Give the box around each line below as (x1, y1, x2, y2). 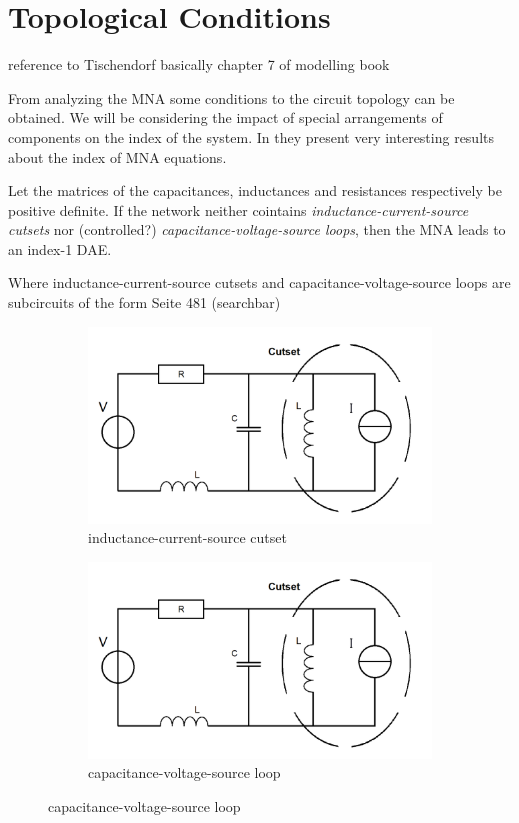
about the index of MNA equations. (8, 146, 227, 167)
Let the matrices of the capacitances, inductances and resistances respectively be (8, 180, 502, 201)
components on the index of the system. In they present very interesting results (8, 126, 495, 147)
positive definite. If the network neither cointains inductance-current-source (8, 199, 469, 220)
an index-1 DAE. (8, 238, 112, 259)
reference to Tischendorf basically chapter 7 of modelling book (8, 54, 390, 75)
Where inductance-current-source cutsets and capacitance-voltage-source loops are (8, 272, 511, 293)
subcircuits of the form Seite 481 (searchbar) (8, 292, 281, 313)
